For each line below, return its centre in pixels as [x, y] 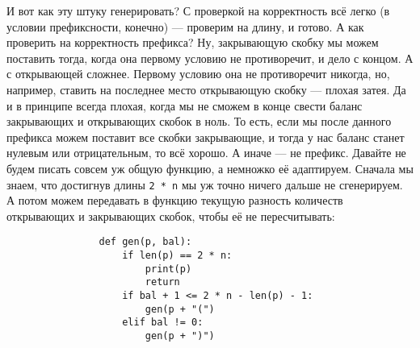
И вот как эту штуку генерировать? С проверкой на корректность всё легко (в [198, 10]
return [162, 282]
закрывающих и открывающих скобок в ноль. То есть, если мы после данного [199, 121]
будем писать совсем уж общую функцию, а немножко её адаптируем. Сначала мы [210, 168]
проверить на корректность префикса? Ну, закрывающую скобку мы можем [193, 42]
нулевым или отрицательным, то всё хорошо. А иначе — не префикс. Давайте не [206, 153]
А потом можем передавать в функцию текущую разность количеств [175, 200]
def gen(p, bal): [145, 242]
